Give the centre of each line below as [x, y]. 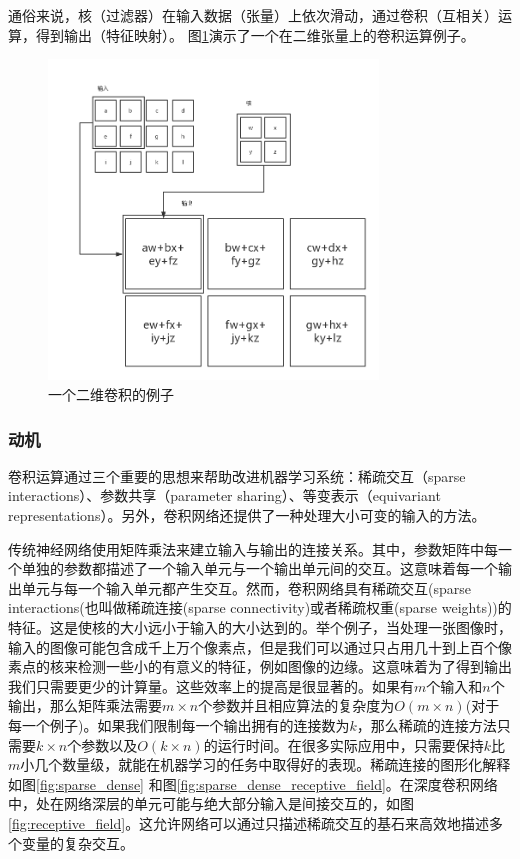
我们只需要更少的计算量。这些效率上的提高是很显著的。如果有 [211, 685]
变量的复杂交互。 [77, 842]
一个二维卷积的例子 [111, 394]
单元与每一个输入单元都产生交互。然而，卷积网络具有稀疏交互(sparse [246, 587]
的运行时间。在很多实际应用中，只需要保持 [343, 744]
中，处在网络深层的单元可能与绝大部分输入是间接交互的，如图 [211, 803]
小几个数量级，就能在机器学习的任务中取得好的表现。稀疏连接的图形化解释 [265, 764]
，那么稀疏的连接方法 [426, 724]
